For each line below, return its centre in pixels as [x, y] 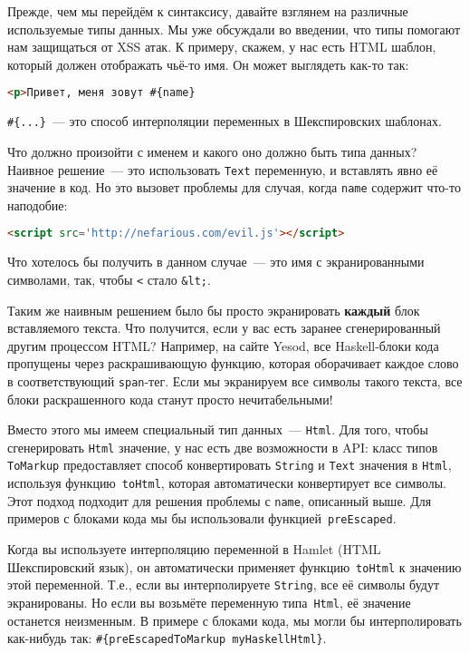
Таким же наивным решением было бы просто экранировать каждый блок [214, 310]
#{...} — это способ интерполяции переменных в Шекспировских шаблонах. [225, 121]
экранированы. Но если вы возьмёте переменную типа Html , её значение [209, 602]
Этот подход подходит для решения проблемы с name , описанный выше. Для [220, 500]
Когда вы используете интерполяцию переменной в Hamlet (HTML [194, 549]
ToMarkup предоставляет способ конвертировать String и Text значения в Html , [230, 465]
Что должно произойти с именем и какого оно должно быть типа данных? [212, 151]
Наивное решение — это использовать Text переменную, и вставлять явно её [223, 169]
